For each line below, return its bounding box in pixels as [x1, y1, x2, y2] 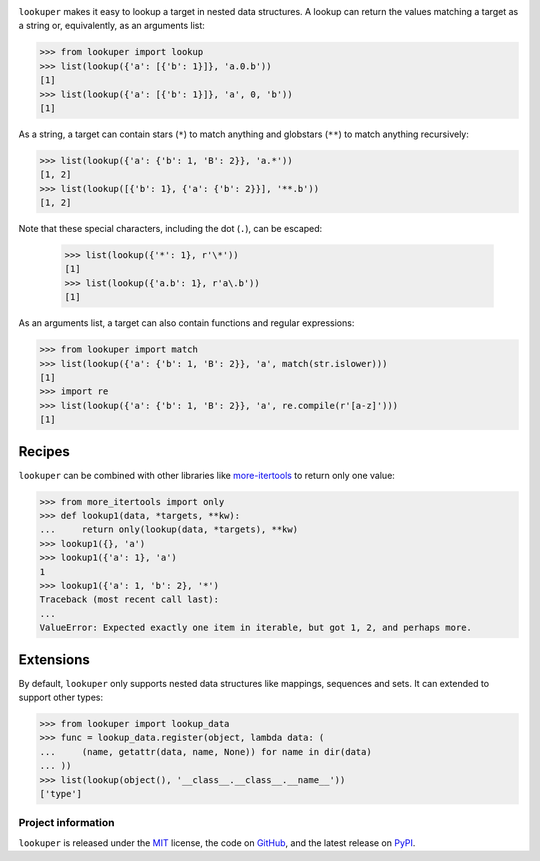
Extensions [18, 651, 90, 668]
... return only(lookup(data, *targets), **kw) [39, 524, 299, 535]
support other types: [18, 691, 104, 704]
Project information [18, 816, 115, 830]
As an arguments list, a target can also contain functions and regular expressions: [18, 317, 355, 329]
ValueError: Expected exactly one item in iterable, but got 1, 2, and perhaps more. [39, 622, 472, 634]
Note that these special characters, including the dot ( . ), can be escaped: [18, 223, 323, 235]
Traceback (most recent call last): [39, 594, 220, 605]
